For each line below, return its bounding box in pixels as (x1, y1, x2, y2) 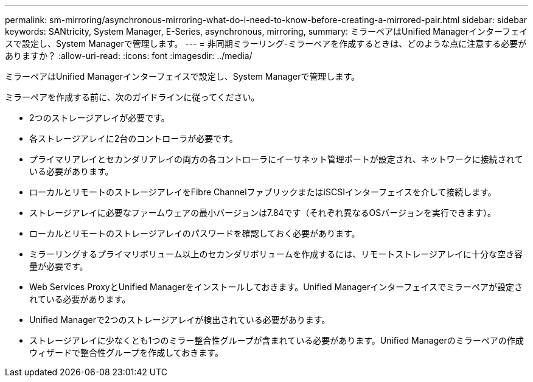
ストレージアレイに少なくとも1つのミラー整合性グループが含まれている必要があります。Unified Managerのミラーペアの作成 (29, 335, 524, 346)
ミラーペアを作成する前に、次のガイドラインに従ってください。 (5, 92, 260, 102)
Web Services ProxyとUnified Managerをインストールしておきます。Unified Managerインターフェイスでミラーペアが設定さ (29, 282, 523, 292)
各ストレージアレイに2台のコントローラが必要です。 (29, 133, 238, 144)
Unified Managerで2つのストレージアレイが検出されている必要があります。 (29, 314, 330, 325)
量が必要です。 (29, 261, 88, 271)
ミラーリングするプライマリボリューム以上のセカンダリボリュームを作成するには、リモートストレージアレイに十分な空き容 (29, 249, 523, 259)
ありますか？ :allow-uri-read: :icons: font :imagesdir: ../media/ (5, 50, 253, 61)
